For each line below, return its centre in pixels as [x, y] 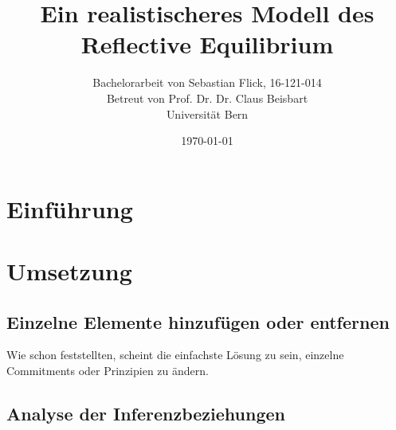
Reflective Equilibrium [207, 44]
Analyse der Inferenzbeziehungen [146, 414]
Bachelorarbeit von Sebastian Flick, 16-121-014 [207, 82]
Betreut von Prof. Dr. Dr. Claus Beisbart [207, 98]
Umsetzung [69, 271]
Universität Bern [207, 113]
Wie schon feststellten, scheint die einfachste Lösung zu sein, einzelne [175, 355]
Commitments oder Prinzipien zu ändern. [108, 371]
